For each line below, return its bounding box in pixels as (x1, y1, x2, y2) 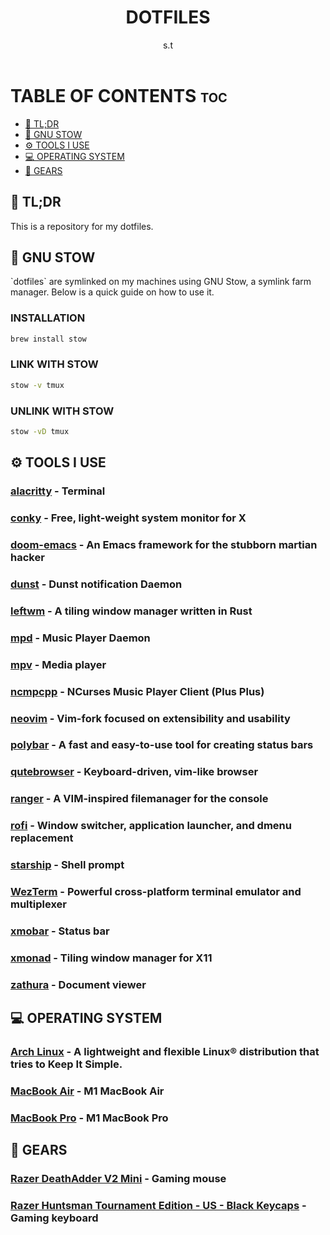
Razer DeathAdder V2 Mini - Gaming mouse (10, 1172, 227, 1186)
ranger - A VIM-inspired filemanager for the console (10, 792, 269, 806)
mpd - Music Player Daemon (10, 631, 151, 645)
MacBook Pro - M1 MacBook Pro (10, 1111, 169, 1125)
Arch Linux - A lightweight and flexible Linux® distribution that (10, 1045, 320, 1059)
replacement (10, 831, 74, 845)
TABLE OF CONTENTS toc (10, 84, 228, 107)
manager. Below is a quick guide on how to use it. (10, 286, 215, 298)
